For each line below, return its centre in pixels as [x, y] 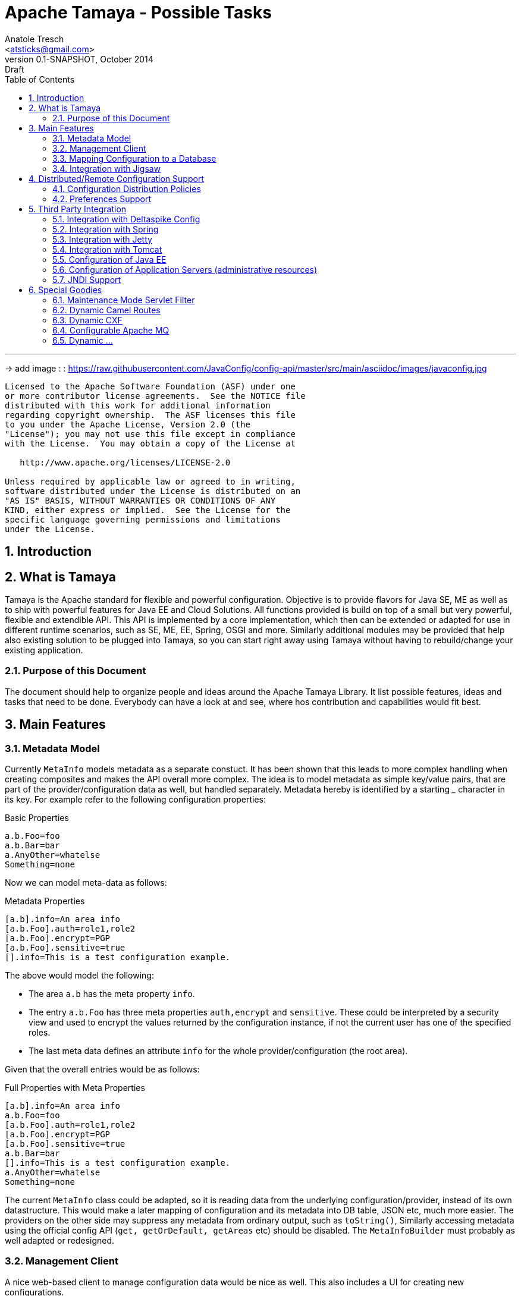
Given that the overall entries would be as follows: [102, 1069]
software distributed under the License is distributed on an [153, 491]
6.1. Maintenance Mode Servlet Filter [124, 300]
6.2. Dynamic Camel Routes [106, 310]
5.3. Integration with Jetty [102, 239]
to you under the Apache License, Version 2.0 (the [128, 424]
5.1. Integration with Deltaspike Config [126, 219]
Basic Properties [37, 817]
